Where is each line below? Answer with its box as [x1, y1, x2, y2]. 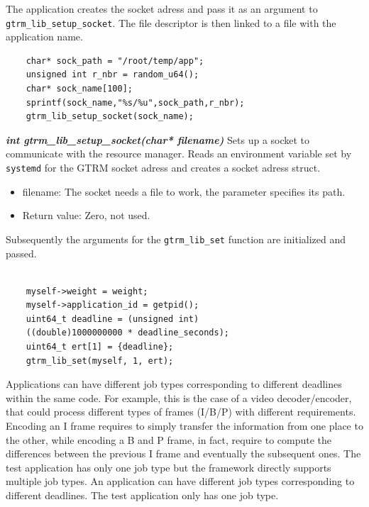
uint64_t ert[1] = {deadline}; [26, 342, 174, 352]
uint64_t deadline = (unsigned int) [26, 313, 199, 324]
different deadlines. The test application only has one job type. [6, 488, 279, 502]
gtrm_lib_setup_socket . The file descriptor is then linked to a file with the [6, 15, 336, 30]
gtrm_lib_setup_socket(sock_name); [26, 111, 194, 122]
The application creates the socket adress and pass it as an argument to [6, 1, 318, 16]
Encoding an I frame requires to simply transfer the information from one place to [6, 418, 363, 433]
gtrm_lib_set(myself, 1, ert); [26, 355, 174, 366]
